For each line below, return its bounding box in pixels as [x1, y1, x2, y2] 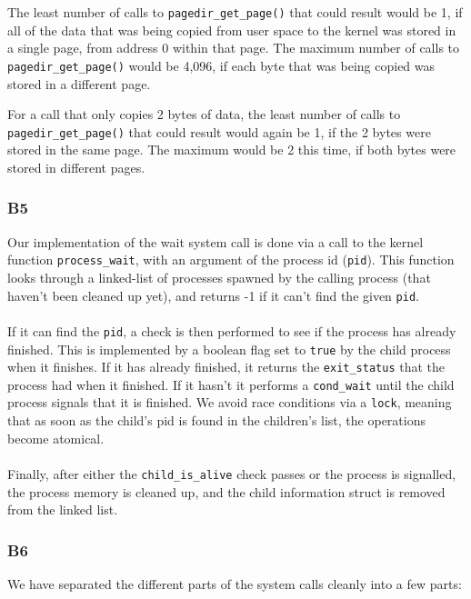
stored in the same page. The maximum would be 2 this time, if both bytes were [7, 140, 456, 159]
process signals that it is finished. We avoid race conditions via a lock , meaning [7, 393, 452, 412]
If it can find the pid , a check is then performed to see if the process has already [7, 321, 456, 340]
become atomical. [7, 428, 105, 447]
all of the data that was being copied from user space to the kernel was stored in [7, 20, 456, 39]
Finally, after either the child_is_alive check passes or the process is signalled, [7, 464, 456, 483]
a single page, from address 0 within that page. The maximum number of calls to [7, 38, 460, 57]
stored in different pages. [7, 157, 145, 176]
